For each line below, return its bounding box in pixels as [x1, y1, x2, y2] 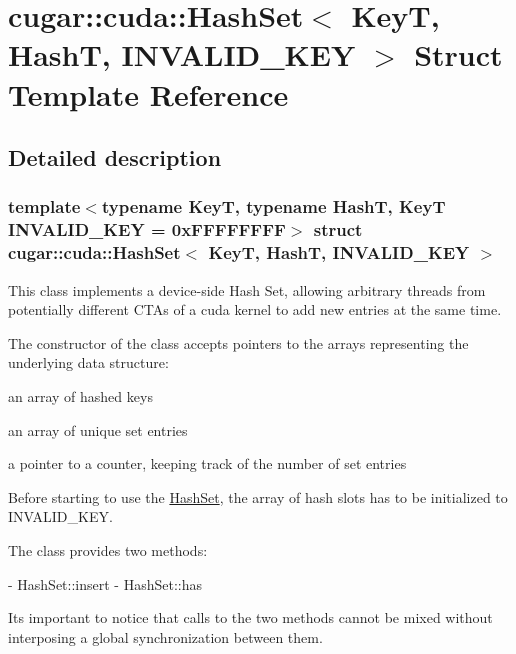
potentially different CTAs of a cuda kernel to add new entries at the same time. [8, 299, 502, 320]
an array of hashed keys [8, 385, 153, 406]
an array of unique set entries [8, 419, 188, 440]
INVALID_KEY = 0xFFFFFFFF [8, 217, 286, 242]
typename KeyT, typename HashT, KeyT [101, 194, 446, 219]
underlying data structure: [8, 352, 169, 373]
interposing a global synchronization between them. [8, 626, 323, 647]
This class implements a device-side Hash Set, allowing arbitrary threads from [8, 279, 486, 300]
